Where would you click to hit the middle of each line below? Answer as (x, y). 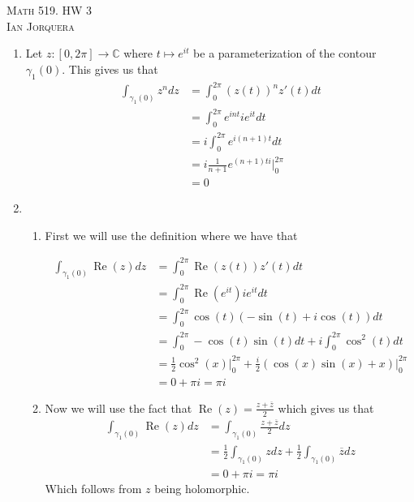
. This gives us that (110, 69)
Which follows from (93, 488)
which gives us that (326, 408)
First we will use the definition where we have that (171, 235)
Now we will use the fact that (119, 408)
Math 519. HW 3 (49, 10)
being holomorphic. (202, 488)
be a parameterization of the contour (285, 53)
